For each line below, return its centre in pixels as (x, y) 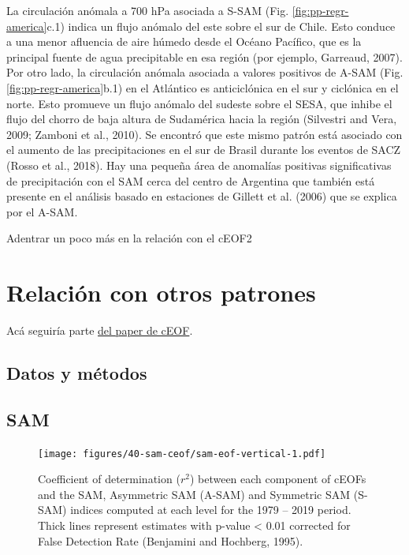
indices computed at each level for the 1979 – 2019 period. (211, 510)
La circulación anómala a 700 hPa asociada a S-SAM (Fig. (148, 10)
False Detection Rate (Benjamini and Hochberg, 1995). (171, 540)
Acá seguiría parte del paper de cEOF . (100, 330)
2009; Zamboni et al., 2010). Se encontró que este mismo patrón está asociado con (204, 134)
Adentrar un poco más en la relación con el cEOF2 (129, 238)
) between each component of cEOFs (278, 479)
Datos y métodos (77, 373)
